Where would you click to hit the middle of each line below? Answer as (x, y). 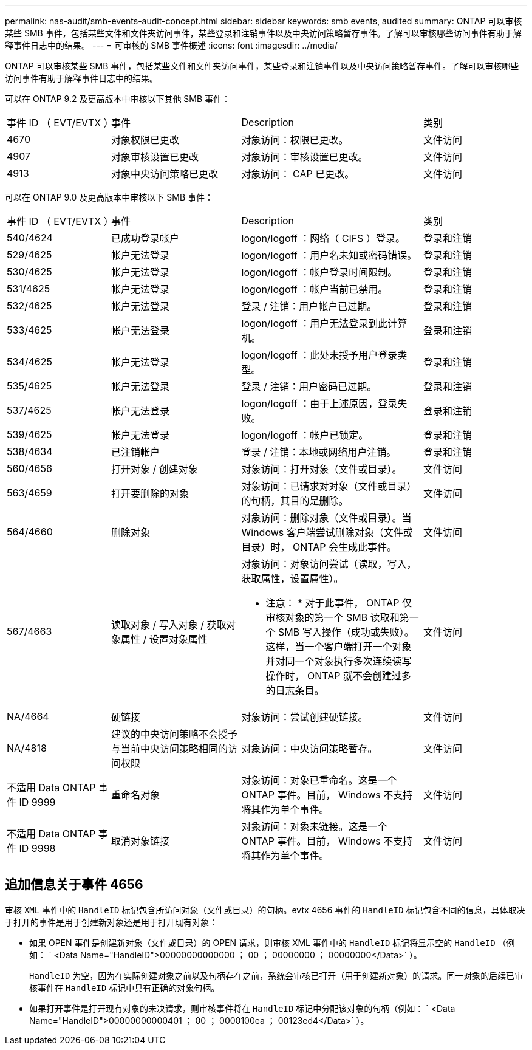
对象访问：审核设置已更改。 (305, 157)
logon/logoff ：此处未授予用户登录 (319, 355)
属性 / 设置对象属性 (164, 639)
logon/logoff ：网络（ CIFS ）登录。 (323, 238)
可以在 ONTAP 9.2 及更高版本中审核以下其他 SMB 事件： (118, 99)
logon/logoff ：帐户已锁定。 (305, 435)
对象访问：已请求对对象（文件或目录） (329, 486)
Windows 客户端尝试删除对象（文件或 (327, 532)
